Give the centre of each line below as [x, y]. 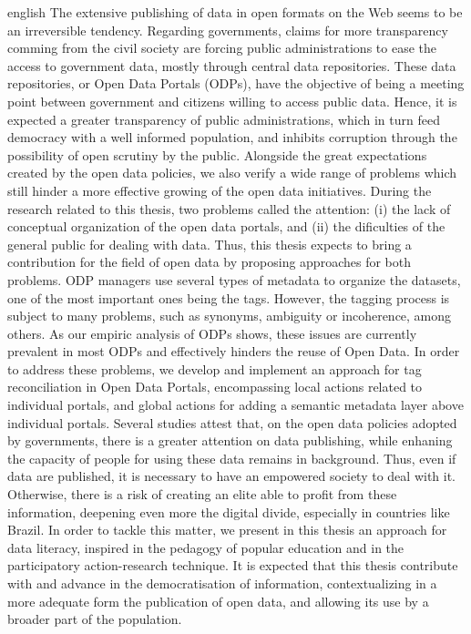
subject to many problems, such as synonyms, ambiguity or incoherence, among [230, 316]
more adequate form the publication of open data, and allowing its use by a [218, 601]
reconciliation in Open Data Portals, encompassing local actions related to [215, 387]
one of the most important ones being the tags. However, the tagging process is [229, 297]
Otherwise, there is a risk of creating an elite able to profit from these [202, 494]
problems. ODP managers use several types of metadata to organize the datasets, [234, 279]
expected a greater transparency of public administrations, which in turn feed [224, 119]
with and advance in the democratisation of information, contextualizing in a [222, 583]
